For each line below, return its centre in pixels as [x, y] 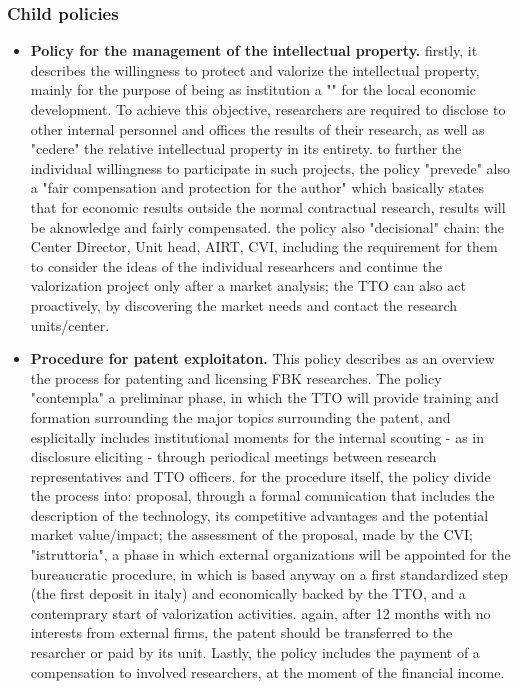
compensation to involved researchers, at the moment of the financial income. [267, 671]
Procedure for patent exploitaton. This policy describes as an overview [262, 358]
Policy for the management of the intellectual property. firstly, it [254, 50]
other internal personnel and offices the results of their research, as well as [257, 128]
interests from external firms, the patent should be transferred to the [241, 632]
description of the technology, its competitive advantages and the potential [259, 514]
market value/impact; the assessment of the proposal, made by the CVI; [251, 534]
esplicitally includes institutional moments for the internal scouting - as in [257, 436]
